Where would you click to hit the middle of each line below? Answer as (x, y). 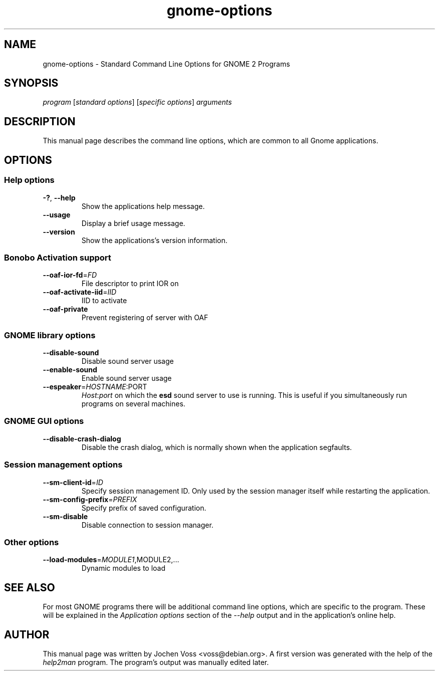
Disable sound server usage (128, 361)
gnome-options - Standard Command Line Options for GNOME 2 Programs (166, 64)
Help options (29, 180)
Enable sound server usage (127, 378)
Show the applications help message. (143, 206)
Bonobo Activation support (58, 257)
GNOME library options (50, 335)
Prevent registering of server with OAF (145, 318)
